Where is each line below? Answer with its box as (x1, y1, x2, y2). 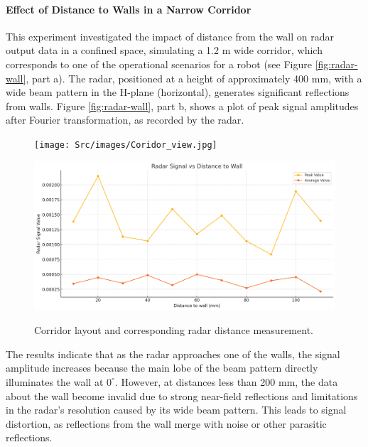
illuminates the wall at (6, 374, 104, 389)
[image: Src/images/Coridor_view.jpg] (34, 139, 217, 150)
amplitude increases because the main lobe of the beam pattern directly (6, 360, 318, 375)
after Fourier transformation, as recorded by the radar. (6, 112, 244, 127)
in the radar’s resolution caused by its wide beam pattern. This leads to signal (6, 402, 347, 417)
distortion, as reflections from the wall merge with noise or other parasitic (6, 416, 327, 431)
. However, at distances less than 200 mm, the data (114, 374, 338, 389)
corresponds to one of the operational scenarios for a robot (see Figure (6, 56, 312, 71)
